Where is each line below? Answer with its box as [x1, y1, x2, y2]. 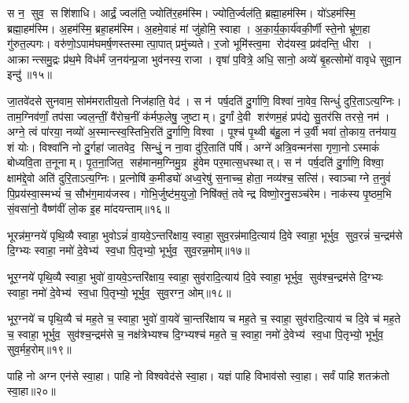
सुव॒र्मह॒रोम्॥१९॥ [7, 341, 72, 357]
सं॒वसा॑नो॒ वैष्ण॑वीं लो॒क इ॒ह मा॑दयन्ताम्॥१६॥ [7, 200, 170, 217]
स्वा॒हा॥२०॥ [7, 383, 56, 399]
